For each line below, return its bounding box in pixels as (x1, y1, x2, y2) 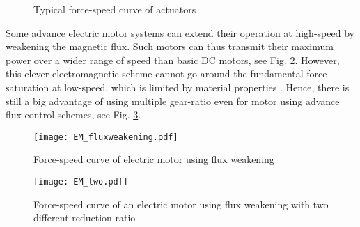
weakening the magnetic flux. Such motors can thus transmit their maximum (6, 39, 334, 54)
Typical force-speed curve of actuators (33, 2, 196, 16)
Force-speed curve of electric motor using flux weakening (33, 152, 274, 166)
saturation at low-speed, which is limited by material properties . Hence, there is (6, 79, 350, 94)
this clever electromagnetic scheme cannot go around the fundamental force (6, 66, 327, 81)
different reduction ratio (33, 210, 136, 225)
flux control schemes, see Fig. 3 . (6, 107, 141, 122)
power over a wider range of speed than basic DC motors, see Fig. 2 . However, (6, 52, 340, 67)
